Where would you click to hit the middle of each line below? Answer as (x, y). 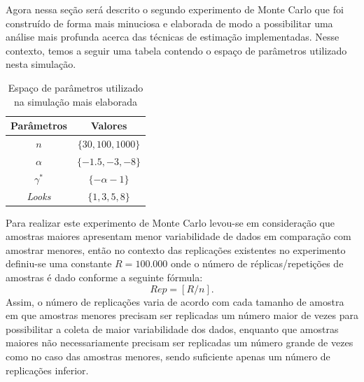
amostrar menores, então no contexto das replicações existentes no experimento (176, 249)
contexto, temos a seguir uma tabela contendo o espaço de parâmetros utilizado (176, 50)
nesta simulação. (41, 64)
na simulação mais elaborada (76, 101)
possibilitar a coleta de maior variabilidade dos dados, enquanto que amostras (172, 328)
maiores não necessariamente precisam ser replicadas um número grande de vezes (180, 342)
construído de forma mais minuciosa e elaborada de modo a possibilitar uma (169, 23)
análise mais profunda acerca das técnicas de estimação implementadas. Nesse (173, 37)
